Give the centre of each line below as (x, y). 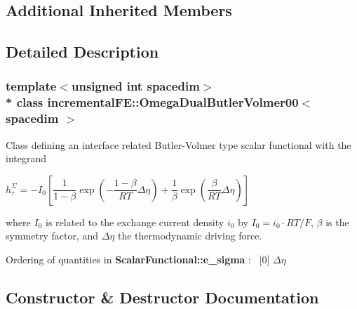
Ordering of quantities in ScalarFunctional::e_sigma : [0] (138, 259)
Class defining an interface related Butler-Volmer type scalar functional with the (178, 144)
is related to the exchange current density (135, 222)
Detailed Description (82, 52)
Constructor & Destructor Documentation (162, 297)
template (31, 86)
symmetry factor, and (52, 236)
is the (337, 222)
